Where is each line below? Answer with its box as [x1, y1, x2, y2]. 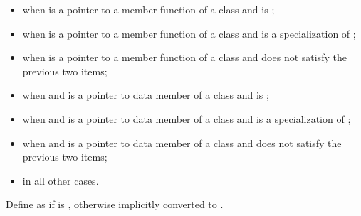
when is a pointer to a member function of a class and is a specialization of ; [22, 26, 356, 40]
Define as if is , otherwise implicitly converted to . [6, 197, 224, 212]
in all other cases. [22, 173, 99, 188]
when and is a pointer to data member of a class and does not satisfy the [22, 135, 342, 150]
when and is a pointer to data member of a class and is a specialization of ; [22, 111, 351, 126]
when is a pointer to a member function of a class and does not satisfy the [22, 50, 347, 65]
